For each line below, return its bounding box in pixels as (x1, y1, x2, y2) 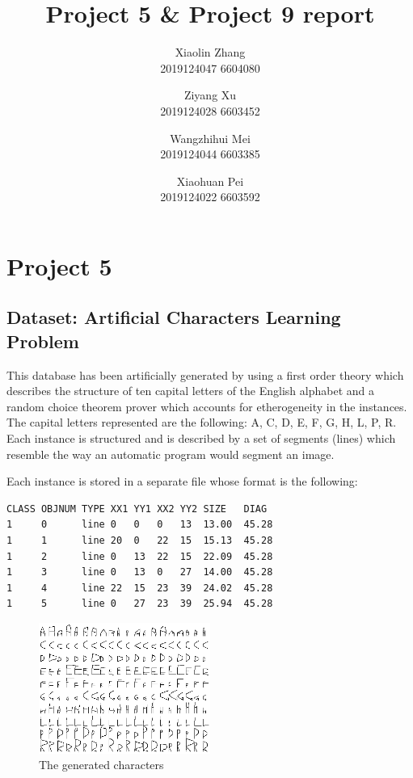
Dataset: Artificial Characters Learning (6, 305, 341, 330)
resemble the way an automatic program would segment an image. (6, 445, 335, 462)
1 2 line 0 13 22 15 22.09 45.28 (6, 550, 273, 562)
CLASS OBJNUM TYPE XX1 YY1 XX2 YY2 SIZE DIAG (6, 503, 268, 515)
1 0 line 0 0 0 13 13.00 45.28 (6, 519, 273, 531)
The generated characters (39, 756, 164, 773)
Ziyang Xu (183, 86, 237, 103)
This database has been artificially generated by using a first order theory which (6, 366, 404, 383)
